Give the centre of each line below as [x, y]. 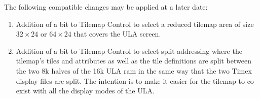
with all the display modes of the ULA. [94, 91]
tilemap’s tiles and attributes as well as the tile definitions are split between [134, 61]
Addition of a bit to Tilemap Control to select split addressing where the [129, 51]
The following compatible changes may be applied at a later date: [106, 7]
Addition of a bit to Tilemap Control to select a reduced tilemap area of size [135, 24]
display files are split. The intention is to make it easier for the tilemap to [130, 80]
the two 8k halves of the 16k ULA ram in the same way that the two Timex [134, 70]
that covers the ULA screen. [117, 34]
